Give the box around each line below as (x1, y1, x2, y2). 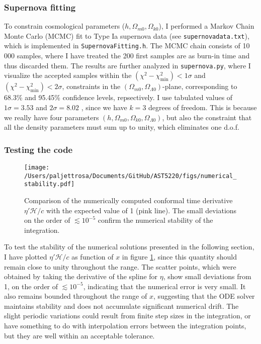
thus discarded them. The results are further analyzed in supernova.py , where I (4, 60, 251, 70)
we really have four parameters (4, 112, 99, 122)
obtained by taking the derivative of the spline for (4, 271, 158, 282)
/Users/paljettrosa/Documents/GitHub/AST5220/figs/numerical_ (24, 172, 237, 180)
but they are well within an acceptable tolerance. (4, 330, 155, 340)
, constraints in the (62, 81, 121, 92)
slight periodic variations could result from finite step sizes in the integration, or (4, 310, 251, 321)
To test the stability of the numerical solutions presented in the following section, (4, 241, 254, 252)
